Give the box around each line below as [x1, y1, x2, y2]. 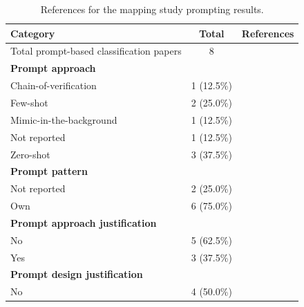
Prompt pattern [10, 164, 88, 178]
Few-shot [10, 95, 48, 109]
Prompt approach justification [10, 215, 157, 230]
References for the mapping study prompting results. [40, 2, 264, 16]
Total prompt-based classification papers [10, 44, 182, 58]
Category [10, 26, 55, 40]
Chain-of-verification [10, 78, 97, 93]
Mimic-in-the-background [10, 112, 117, 127]
